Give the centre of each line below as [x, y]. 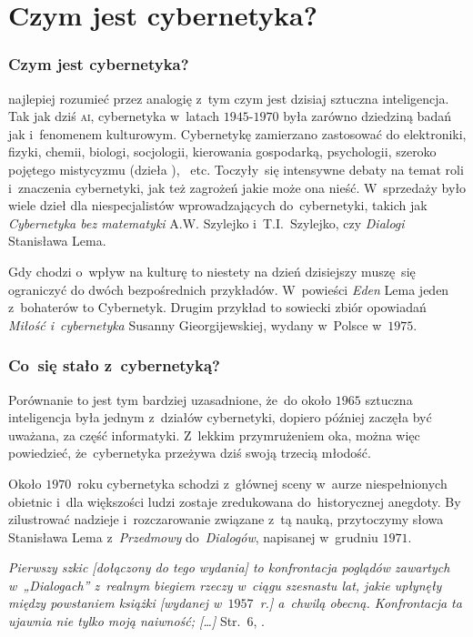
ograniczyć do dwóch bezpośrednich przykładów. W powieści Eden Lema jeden [229, 289]
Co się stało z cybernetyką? [114, 365]
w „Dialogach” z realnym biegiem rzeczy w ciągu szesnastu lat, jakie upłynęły [225, 585]
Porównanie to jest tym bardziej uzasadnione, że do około [170, 399]
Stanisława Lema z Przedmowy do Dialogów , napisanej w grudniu [193, 536]
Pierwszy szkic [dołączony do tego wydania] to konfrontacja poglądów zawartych [229, 567]
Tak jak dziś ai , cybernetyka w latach [114, 116]
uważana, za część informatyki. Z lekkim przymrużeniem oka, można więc [214, 435]
